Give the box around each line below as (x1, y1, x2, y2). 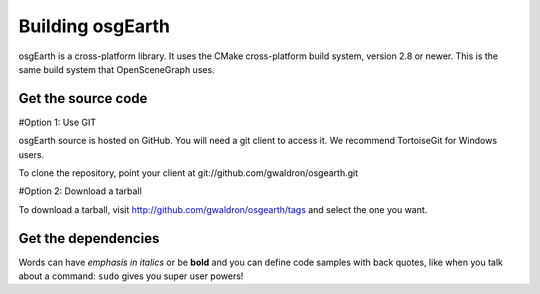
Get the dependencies (18, 230, 160, 247)
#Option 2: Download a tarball (18, 185, 142, 197)
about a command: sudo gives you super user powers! (18, 270, 244, 282)
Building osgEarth (18, 15, 170, 37)
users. (18, 148, 45, 160)
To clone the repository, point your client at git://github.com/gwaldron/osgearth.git (18, 167, 359, 179)
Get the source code (18, 90, 148, 107)
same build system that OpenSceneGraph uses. (18, 63, 215, 75)
